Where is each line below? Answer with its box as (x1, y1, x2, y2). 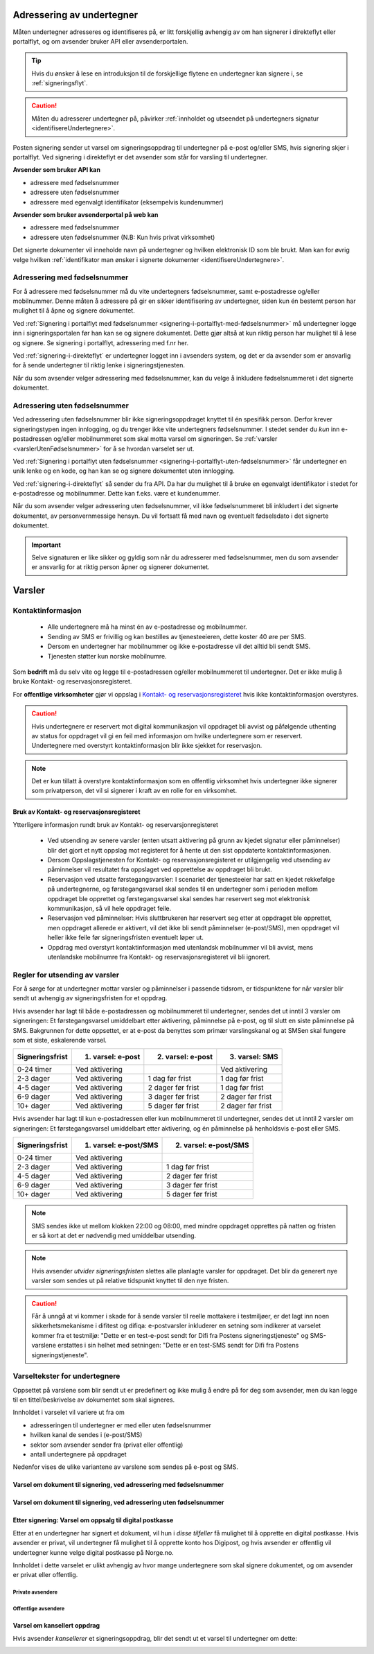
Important (31, 541, 62, 549)
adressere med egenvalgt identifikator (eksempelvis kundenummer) (30, 198, 224, 206)
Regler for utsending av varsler (12, 970, 120, 980)
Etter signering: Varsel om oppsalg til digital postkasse (12, 1516, 174, 1524)
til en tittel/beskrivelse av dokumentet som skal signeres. (12, 1395, 175, 1404)
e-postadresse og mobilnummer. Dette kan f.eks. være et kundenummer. (12, 489, 221, 498)
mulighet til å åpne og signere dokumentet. (12, 306, 135, 315)
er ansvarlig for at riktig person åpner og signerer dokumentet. (31, 563, 211, 571)
